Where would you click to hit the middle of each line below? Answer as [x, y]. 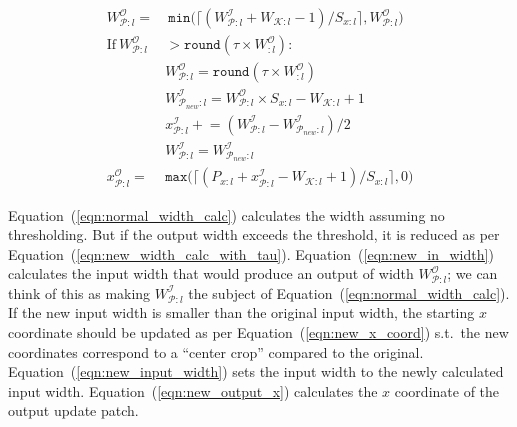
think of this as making [79, 292]
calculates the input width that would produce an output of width [211, 273]
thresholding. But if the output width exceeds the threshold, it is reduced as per [254, 234]
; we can [472, 273]
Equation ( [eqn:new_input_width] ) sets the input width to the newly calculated [256, 371]
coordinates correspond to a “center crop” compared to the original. [216, 351]
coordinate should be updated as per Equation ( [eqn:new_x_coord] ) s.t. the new [258, 332]
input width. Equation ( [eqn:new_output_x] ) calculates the [193, 390]
